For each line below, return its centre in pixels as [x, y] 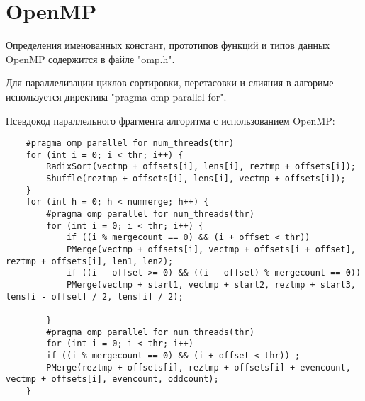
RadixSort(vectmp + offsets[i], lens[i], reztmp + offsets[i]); [201, 167]
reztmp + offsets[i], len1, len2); [90, 261]
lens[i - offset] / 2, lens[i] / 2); [95, 296]
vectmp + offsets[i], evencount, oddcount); [112, 379]
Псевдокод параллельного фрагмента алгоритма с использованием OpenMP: [170, 120]
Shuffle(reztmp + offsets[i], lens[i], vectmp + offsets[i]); [196, 179]
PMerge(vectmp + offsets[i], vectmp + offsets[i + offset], [211, 249]
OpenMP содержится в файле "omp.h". [90, 58]
